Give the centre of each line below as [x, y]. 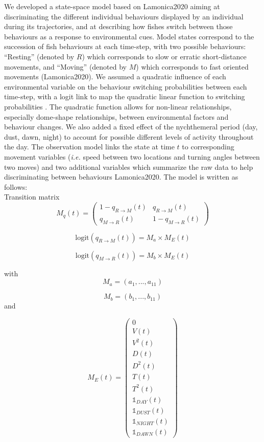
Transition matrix [32, 197]
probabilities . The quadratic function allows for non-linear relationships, [118, 106]
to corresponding [208, 147]
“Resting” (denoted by [39, 56]
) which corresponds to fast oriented [192, 66]
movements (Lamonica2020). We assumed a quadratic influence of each [115, 76]
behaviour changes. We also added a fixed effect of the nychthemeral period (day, [131, 127]
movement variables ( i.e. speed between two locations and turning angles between [132, 156]
